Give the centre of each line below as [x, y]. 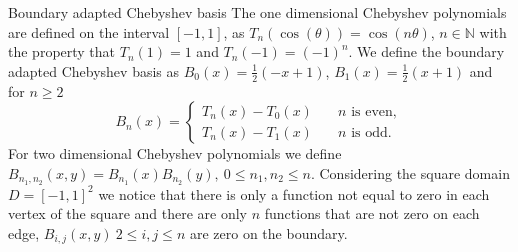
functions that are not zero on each [372, 213]
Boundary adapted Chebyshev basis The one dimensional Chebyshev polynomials [257, 12]
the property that [62, 51]
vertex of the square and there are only [128, 213]
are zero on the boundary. [268, 232]
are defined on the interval [89, 31]
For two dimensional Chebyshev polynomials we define [175, 153]
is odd [369, 132]
